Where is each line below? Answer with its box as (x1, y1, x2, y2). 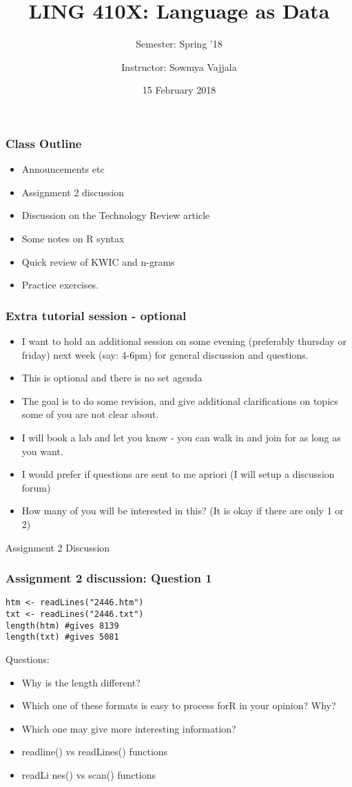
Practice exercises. (21, 277, 99, 292)
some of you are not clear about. (21, 407, 159, 421)
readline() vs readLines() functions (21, 744, 168, 759)
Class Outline (6, 134, 82, 151)
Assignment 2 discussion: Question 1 (6, 569, 212, 587)
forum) (21, 480, 51, 494)
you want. (21, 443, 63, 458)
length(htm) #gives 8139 (6, 620, 119, 631)
